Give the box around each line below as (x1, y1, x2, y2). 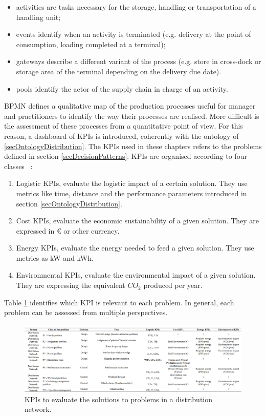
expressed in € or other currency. (16, 225, 120, 236)
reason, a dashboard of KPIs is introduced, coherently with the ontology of (4, 130, 239, 141)
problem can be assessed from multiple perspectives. (4, 307, 168, 318)
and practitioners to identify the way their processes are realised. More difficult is (4, 110, 259, 121)
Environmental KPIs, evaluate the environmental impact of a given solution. (16, 269, 256, 280)
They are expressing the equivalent (16, 280, 125, 290)
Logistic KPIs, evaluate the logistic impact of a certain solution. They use (16, 178, 248, 189)
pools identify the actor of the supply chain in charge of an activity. (16, 83, 228, 94)
